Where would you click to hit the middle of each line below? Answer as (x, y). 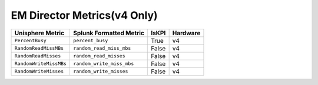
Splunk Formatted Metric (109, 33)
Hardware (186, 33)
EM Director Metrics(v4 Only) (85, 15)
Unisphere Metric (39, 33)
